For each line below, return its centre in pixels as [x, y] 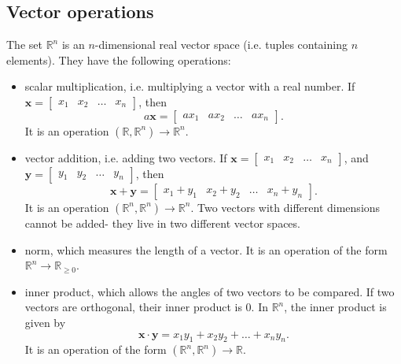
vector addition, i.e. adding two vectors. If [126, 157]
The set [24, 45]
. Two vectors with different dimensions [285, 207]
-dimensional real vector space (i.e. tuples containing [221, 45]
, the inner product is [335, 307]
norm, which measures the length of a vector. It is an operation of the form [206, 249]
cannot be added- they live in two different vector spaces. [162, 223]
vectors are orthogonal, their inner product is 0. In [146, 307]
